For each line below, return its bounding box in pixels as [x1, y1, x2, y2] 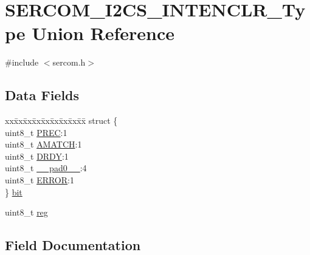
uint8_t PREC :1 [5, 126, 67, 138]
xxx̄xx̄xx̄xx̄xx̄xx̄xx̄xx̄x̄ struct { [5, 114, 118, 127]
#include [5, 56, 39, 69]
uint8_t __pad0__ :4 [5, 161, 87, 174]
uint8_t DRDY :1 [5, 149, 69, 162]
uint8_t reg [5, 206, 48, 219]
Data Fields [5, 86, 80, 104]
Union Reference [32, 21, 175, 46]
